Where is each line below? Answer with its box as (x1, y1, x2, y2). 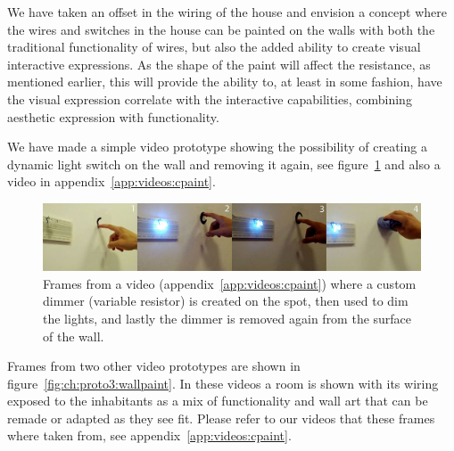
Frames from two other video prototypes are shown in (7, 357, 301, 375)
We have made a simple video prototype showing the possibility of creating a (7, 137, 427, 156)
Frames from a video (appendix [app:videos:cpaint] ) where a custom (43, 274, 417, 292)
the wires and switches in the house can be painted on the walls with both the (7, 20, 435, 38)
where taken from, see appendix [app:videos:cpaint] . (7, 426, 292, 445)
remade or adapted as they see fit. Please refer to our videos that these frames (7, 408, 435, 427)
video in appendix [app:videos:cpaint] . (7, 172, 216, 191)
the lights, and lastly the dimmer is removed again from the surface (43, 308, 412, 327)
